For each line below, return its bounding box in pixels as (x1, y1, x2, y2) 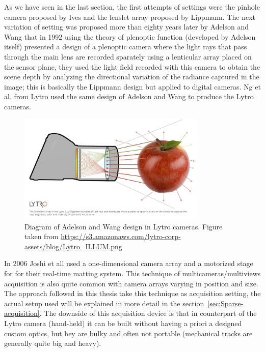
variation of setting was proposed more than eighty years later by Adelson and (4, 21, 249, 32)
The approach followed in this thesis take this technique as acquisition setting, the (4, 288, 261, 299)
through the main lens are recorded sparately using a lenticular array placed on (4, 51, 252, 62)
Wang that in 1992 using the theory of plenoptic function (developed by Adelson (4, 31, 256, 42)
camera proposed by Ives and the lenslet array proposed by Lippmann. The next (4, 11, 256, 22)
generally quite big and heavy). (4, 338, 101, 348)
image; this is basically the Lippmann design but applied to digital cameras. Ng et (4, 81, 261, 92)
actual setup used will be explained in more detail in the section (4, 298, 204, 308)
